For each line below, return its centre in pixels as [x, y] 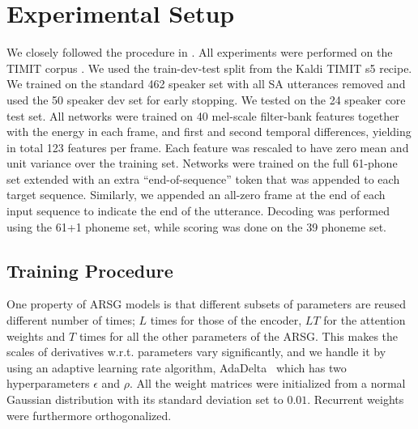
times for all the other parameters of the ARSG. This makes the [239, 336]
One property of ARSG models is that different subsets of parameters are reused [207, 304]
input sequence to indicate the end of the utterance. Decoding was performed [198, 211]
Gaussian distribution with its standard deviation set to [145, 399]
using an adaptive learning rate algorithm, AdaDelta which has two [177, 367]
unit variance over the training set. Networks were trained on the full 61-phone [202, 163]
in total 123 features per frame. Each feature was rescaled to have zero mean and [208, 147]
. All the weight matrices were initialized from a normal [268, 383]
